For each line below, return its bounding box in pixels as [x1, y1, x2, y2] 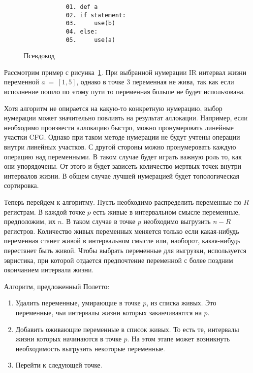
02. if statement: [65, 11, 126, 19]
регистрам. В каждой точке [4, 206, 85, 217]
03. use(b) [65, 20, 116, 27]
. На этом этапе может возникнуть [127, 334, 230, 344]
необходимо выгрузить [143, 216, 211, 226]
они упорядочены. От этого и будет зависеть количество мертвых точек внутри [4, 161, 241, 171]
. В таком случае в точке [62, 216, 136, 226]
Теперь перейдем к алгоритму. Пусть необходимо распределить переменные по [4, 197, 242, 207]
